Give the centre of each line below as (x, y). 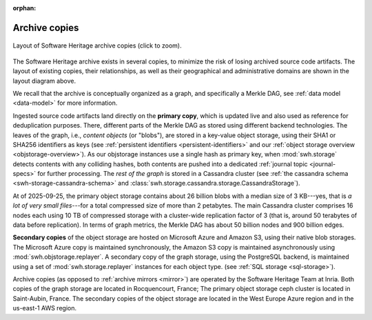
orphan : (24, 8)
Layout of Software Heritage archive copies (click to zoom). (97, 46)
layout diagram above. (44, 81)
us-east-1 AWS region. (45, 308)
